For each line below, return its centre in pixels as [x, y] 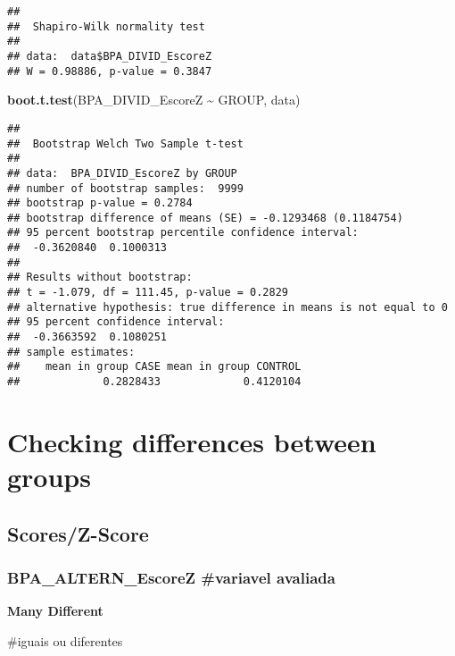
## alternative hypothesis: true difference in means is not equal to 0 [227, 307]
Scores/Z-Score [78, 533]
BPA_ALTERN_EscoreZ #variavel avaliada [171, 577]
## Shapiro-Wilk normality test [106, 26]
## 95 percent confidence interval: [116, 322]
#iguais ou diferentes [65, 640]
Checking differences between [192, 441]
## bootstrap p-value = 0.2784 [100, 203]
